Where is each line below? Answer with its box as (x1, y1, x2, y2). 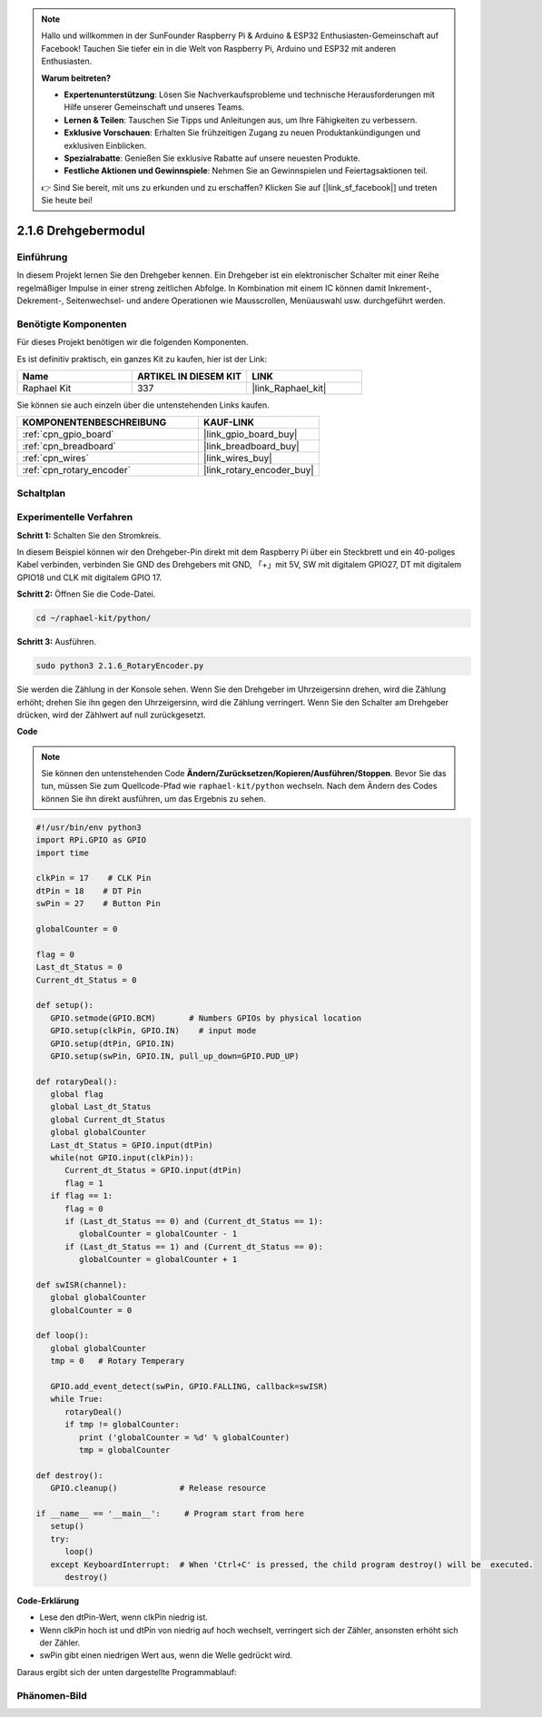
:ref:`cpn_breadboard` (22, 440, 117, 453)
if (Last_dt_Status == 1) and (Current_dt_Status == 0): (64, 1241, 324, 1252)
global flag (50, 1090, 103, 1100)
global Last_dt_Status (50, 1101, 152, 1112)
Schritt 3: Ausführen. (16, 636, 97, 647)
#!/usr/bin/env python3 (35, 822, 143, 833)
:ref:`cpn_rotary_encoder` (22, 464, 132, 477)
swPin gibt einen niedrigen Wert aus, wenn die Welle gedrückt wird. (39, 1650, 293, 1661)
